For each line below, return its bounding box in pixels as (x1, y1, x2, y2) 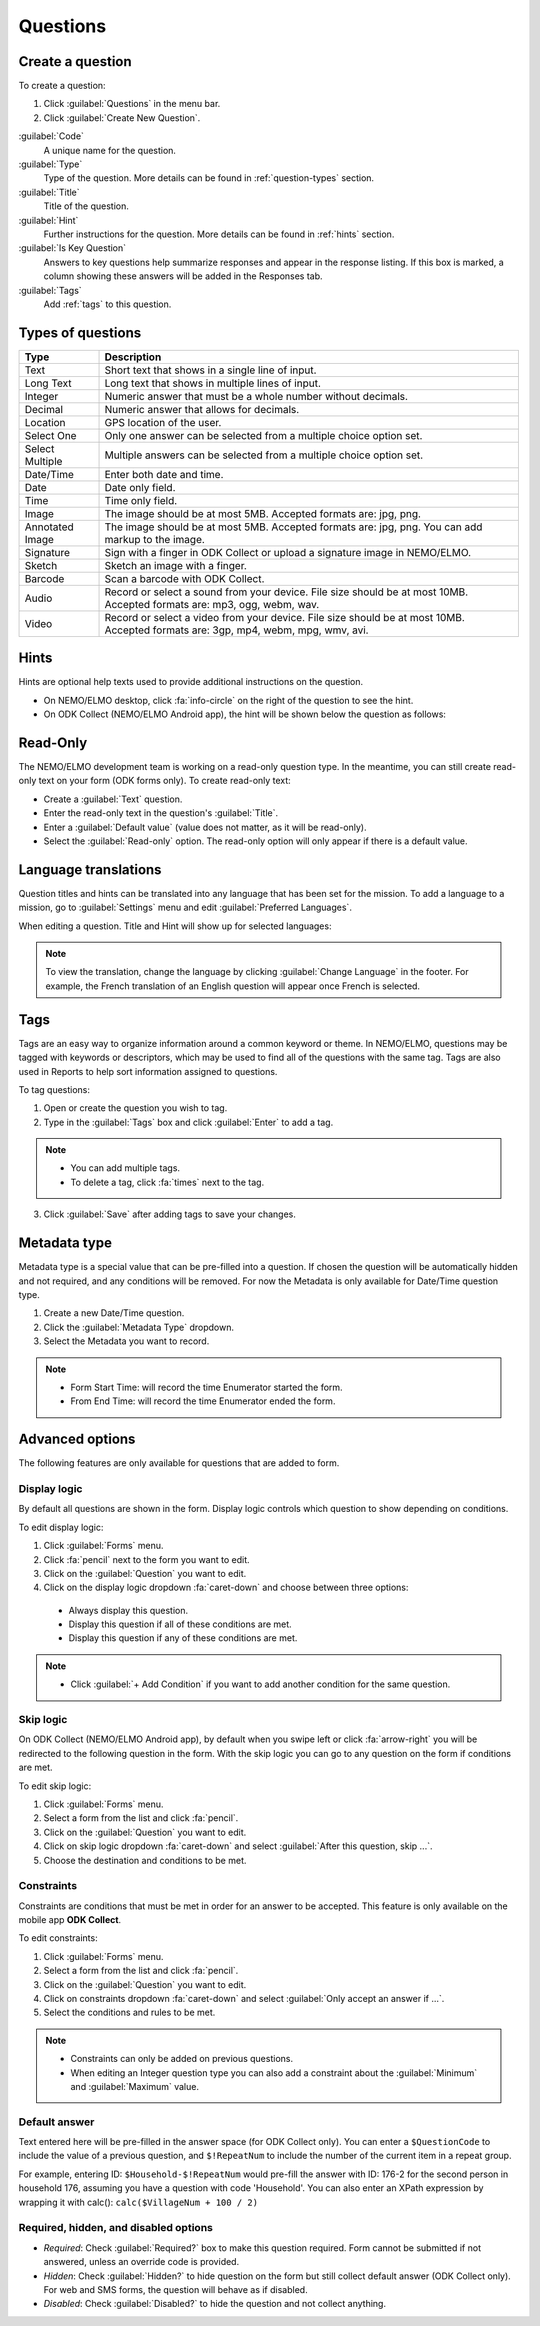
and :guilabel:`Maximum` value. (70, 2080, 200, 2092)
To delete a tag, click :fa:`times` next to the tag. (70, 1176, 265, 1188)
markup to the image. (104, 532, 205, 546)
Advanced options (18, 1431, 136, 1448)
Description (104, 350, 162, 364)
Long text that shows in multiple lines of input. (104, 376, 322, 390)
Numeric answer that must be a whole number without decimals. (104, 389, 409, 403)
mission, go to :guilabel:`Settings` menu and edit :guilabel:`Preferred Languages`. (18, 901, 352, 914)
